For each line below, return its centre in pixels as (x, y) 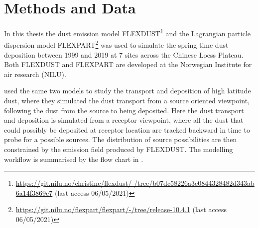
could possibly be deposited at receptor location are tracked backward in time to (127, 129)
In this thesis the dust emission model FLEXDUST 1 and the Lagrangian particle (128, 33)
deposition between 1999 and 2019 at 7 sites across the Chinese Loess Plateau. (124, 54)
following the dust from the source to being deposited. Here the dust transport (124, 110)
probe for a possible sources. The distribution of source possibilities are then (121, 139)
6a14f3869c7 (34, 192)
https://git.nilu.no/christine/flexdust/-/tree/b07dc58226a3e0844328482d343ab (135, 183)
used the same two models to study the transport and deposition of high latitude (128, 91)
